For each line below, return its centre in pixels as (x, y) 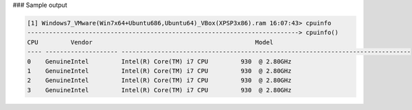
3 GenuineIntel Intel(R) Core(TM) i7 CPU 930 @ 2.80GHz (159, 90)
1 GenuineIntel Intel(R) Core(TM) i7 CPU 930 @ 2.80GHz (159, 71)
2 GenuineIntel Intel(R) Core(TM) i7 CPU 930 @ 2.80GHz (159, 81)
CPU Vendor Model (150, 42)
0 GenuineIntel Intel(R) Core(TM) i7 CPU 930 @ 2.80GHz (159, 61)
